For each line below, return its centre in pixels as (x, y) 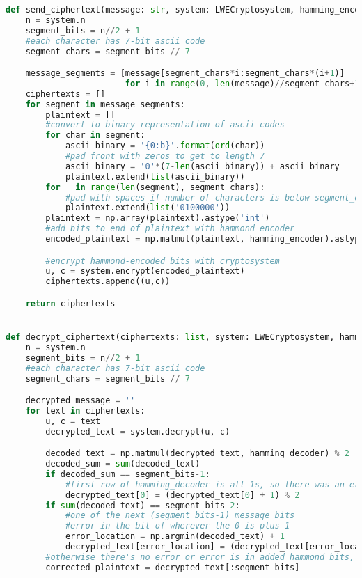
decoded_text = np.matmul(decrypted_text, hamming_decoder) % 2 (198, 454)
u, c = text (73, 421)
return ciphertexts (70, 303)
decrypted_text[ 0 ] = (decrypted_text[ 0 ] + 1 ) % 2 (182, 495)
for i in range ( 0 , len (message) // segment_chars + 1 (242, 83)
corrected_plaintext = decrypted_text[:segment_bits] (173, 567)
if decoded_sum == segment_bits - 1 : (128, 474)
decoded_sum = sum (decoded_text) (123, 464)
